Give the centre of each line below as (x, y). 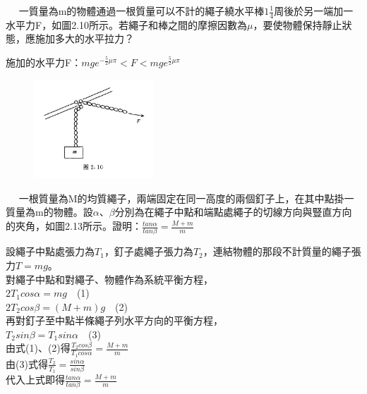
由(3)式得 (27, 363)
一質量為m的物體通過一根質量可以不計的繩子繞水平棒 (142, 11)
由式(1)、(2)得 (38, 348)
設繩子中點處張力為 (50, 251)
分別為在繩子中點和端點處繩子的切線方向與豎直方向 (233, 212)
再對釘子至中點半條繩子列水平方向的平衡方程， (114, 320)
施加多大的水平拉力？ (84, 38)
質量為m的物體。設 (49, 212)
